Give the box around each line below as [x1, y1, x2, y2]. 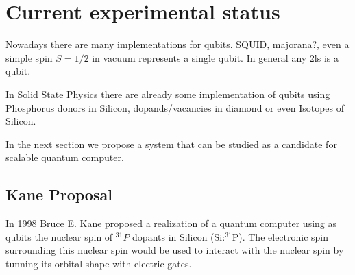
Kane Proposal [5, 184, 112, 205]
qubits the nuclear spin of [5, 229, 113, 243]
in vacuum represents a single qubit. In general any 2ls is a [92, 50, 339, 64]
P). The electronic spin [232, 229, 329, 243]
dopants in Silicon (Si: [132, 229, 225, 243]
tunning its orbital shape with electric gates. [5, 256, 192, 270]
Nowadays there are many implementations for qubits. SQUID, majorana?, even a [5, 37, 350, 51]
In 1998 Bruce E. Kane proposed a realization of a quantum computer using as [5, 216, 336, 230]
